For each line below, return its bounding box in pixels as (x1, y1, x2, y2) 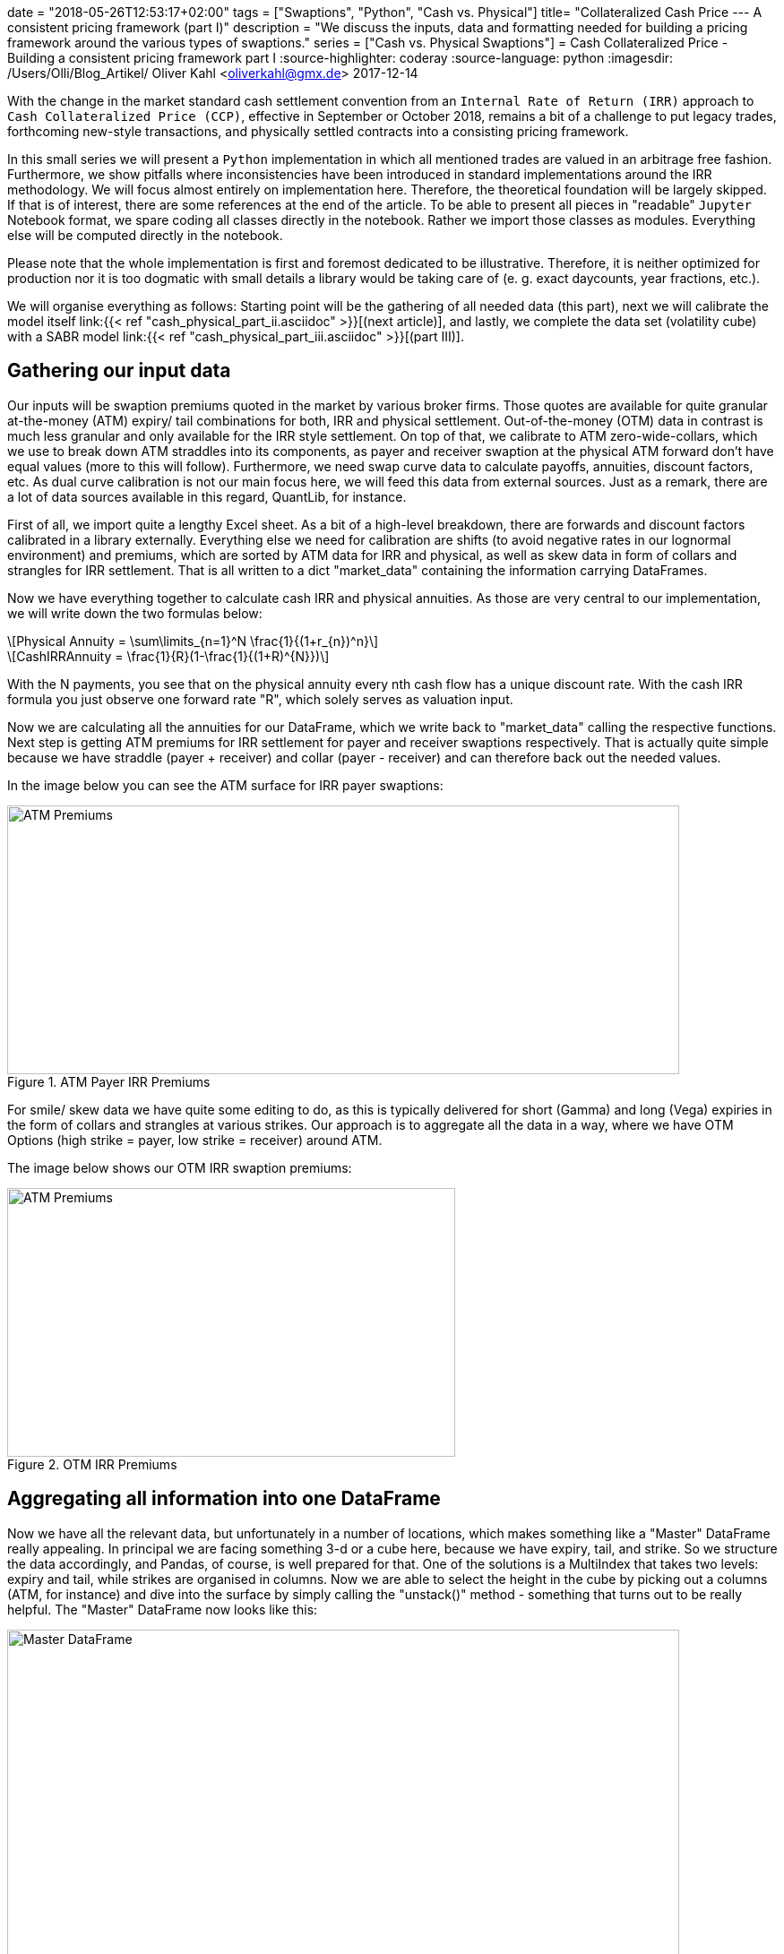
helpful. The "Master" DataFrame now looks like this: (7, 1601, 318, 1617)
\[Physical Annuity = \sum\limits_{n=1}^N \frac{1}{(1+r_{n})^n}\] (7, 633, 379, 649)
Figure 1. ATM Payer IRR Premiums (7, 1073, 211, 1089)
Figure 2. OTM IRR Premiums (7, 1456, 177, 1472)
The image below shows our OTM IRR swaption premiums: (7, 1159, 352, 1175)
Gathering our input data (7, 359, 231, 383)
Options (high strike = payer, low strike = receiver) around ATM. (7, 1132, 383, 1148)
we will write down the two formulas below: (7, 605, 263, 621)
